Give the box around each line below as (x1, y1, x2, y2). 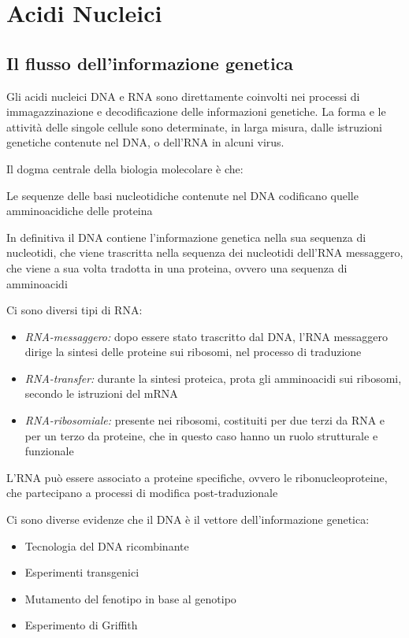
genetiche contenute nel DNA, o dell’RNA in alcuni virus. (6, 134, 284, 150)
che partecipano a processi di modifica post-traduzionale (6, 484, 278, 501)
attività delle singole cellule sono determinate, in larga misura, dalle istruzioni (6, 118, 382, 135)
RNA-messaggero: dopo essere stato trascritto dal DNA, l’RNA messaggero (24, 328, 389, 344)
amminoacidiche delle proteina (6, 202, 153, 219)
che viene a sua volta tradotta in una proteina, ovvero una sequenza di (6, 259, 348, 276)
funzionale (24, 443, 74, 459)
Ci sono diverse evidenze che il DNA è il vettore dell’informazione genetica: (6, 511, 370, 528)
